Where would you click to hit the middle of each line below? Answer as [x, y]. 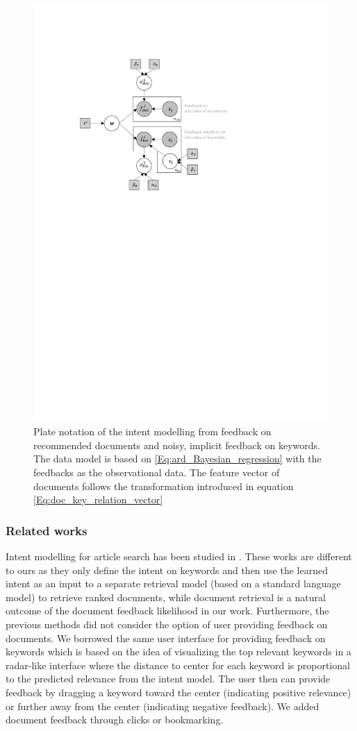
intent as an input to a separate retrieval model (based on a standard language [173, 583]
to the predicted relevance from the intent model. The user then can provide [168, 679]
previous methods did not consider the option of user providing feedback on [167, 624]
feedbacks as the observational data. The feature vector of [157, 472]
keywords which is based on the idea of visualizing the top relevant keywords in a [178, 652]
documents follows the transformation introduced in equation [164, 486]
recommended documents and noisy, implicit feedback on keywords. [177, 445]
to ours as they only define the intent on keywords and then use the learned [167, 570]
